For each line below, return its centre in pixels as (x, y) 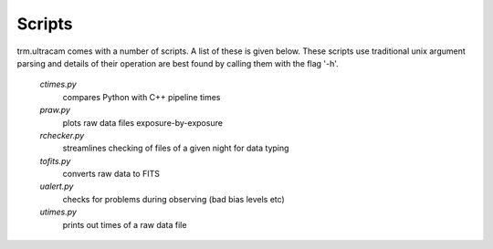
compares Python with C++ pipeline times (142, 97)
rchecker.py (62, 135)
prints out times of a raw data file (125, 224)
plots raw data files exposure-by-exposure (143, 122)
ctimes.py (58, 84)
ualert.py (57, 186)
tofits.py (55, 161)
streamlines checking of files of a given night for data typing (176, 148)
